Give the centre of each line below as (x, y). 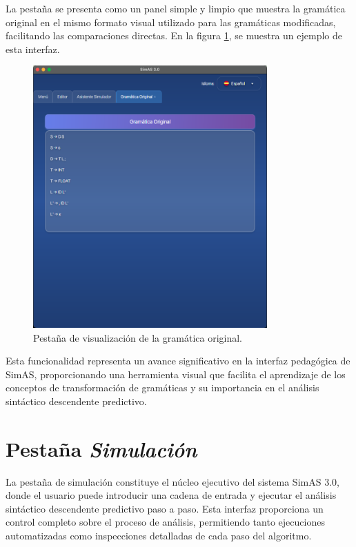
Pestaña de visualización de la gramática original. (138, 337)
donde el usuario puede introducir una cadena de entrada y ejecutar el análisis (171, 495)
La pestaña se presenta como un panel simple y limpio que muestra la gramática (176, 8)
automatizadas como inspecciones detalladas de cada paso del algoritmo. (159, 536)
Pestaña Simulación (101, 448)
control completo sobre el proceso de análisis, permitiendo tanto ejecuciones (165, 522)
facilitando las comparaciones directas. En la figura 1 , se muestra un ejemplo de (174, 35)
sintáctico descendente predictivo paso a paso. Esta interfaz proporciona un (165, 508)
